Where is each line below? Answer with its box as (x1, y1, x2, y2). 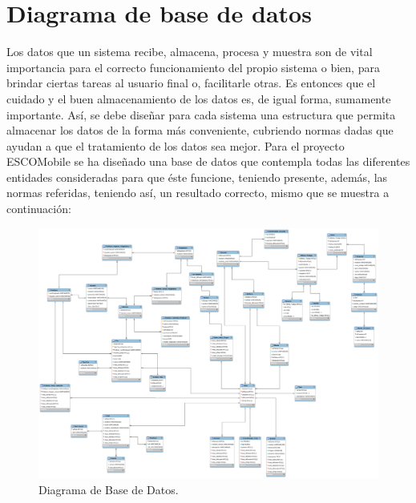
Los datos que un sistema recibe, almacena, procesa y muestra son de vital (6, 43, 373, 60)
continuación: (6, 200, 71, 217)
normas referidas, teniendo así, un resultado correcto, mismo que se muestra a (6, 184, 390, 201)
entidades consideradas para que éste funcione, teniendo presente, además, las (6, 168, 388, 185)
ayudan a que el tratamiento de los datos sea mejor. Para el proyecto (6, 137, 345, 154)
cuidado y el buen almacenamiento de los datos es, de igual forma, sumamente (6, 90, 391, 107)
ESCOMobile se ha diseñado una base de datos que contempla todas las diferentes (6, 153, 410, 170)
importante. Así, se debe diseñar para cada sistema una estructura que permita (6, 106, 396, 123)
